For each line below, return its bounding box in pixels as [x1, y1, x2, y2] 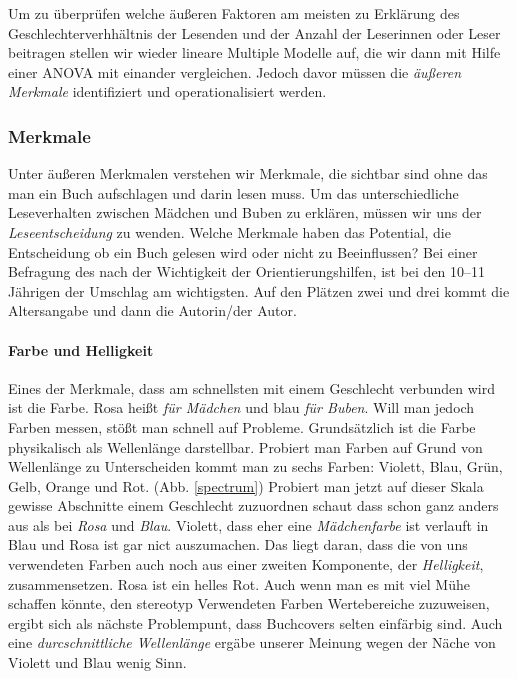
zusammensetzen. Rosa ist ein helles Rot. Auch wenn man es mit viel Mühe [8, 573, 470, 594]
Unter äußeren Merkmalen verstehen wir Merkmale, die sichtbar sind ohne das [8, 163, 488, 184]
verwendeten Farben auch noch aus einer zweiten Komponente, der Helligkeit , [8, 554, 484, 575]
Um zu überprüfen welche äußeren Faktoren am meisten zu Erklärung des [8, 3, 460, 23]
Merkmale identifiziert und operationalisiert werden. [8, 81, 327, 102]
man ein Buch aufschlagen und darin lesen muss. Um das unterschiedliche [8, 182, 459, 203]
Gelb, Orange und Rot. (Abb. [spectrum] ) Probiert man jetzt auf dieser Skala [8, 475, 484, 496]
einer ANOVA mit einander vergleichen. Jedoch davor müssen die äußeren [8, 61, 462, 82]
